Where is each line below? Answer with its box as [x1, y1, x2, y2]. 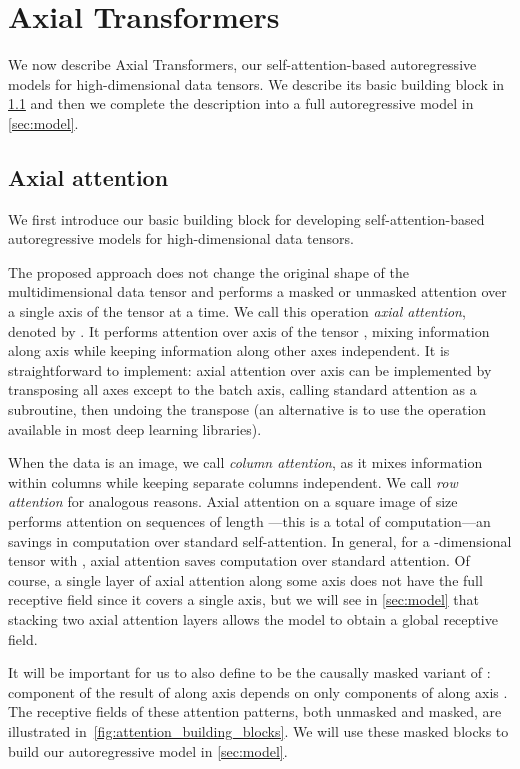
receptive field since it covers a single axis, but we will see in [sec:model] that [8, 589, 480, 610]
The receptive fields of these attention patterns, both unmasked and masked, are [8, 701, 502, 722]
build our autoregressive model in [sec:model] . [8, 740, 288, 761]
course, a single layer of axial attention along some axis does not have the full [8, 569, 483, 590]
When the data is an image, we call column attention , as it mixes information [8, 452, 483, 473]
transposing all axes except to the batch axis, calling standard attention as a [8, 379, 477, 400]
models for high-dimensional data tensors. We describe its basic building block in [8, 73, 505, 94]
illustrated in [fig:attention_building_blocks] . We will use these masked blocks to [8, 720, 509, 741]
